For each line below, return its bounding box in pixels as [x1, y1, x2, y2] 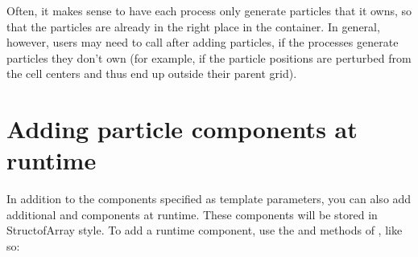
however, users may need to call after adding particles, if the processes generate [6, 34, 399, 51]
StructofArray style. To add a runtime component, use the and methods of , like [6, 222, 403, 239]
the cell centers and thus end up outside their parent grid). [6, 65, 297, 82]
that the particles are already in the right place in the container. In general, [6, 18, 380, 35]
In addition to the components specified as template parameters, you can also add [6, 190, 412, 207]
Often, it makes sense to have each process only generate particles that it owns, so [6, 2, 412, 18]
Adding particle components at [6, 112, 358, 145]
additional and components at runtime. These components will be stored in [6, 206, 378, 222]
